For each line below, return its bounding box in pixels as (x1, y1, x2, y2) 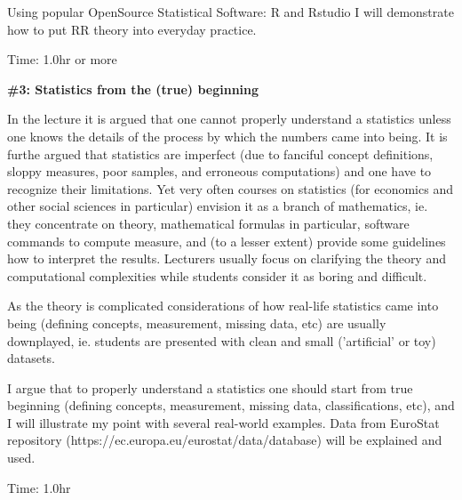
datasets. (7, 349, 55, 367)
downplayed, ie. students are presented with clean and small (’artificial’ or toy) (7, 331, 436, 350)
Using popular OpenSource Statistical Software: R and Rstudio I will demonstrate (7, 3, 454, 20)
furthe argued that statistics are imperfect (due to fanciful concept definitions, (7, 144, 434, 163)
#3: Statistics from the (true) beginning (7, 79, 259, 98)
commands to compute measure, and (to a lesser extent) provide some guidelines (7, 231, 446, 250)
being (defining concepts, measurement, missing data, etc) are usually (7, 313, 386, 332)
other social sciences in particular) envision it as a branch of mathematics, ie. (7, 197, 428, 215)
